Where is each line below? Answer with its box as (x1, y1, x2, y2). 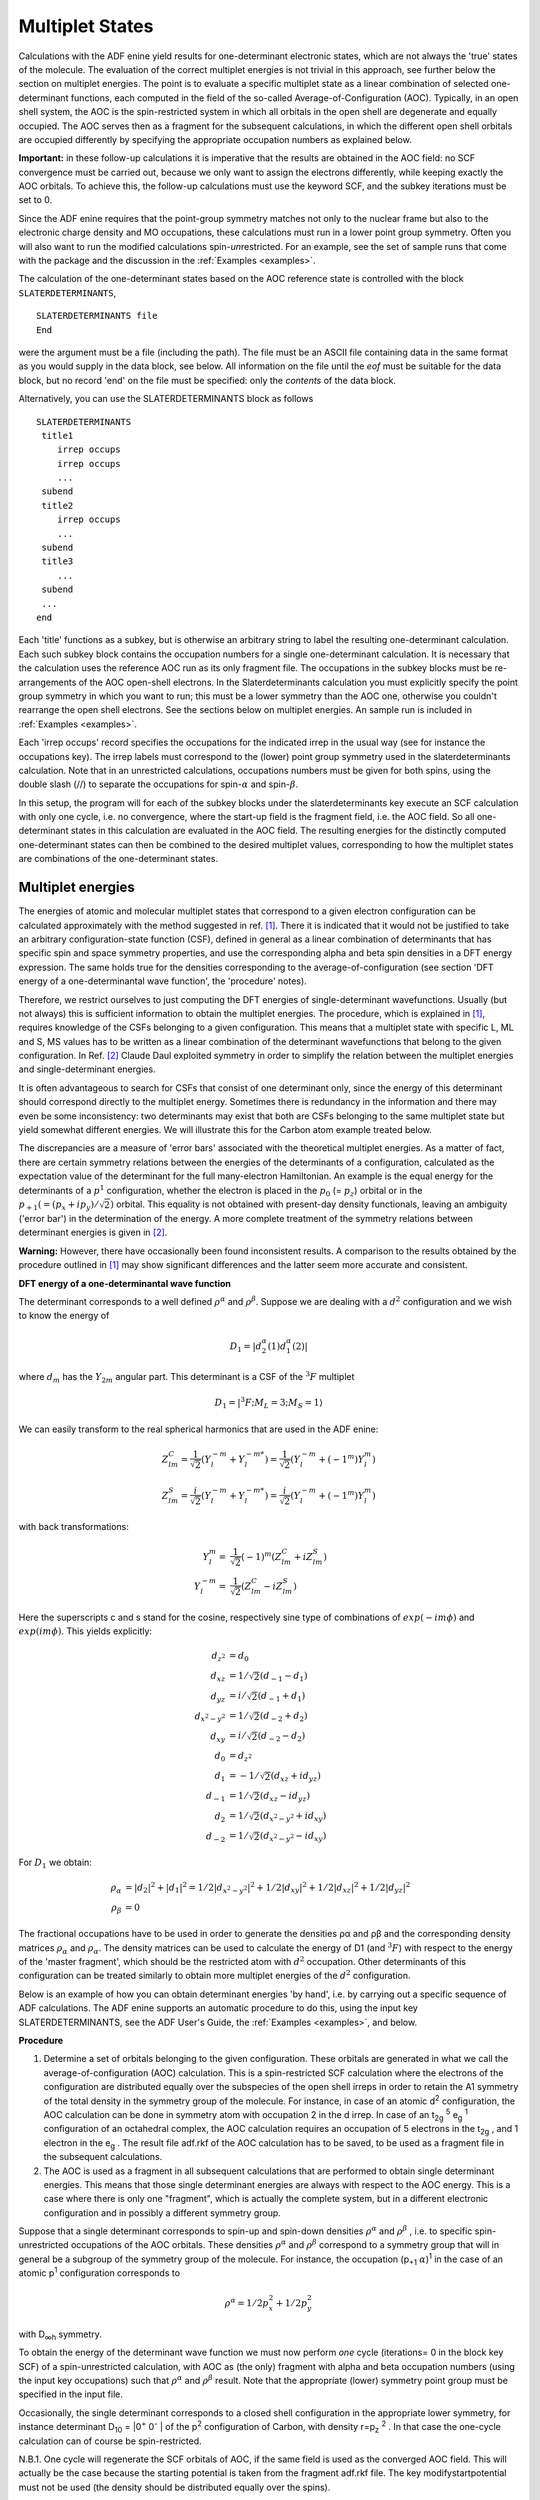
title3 (41, 556, 74, 567)
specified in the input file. (18, 2388, 124, 2400)
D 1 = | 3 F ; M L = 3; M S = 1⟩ (214, 1395, 324, 1410)
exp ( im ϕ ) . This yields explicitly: (18, 1625, 153, 1637)
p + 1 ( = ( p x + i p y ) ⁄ (18, 1198, 98, 1212)
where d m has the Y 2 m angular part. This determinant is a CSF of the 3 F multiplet (18, 1370, 355, 1385)
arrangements (18, 676, 77, 688)
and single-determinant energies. (18, 1063, 156, 1075)
